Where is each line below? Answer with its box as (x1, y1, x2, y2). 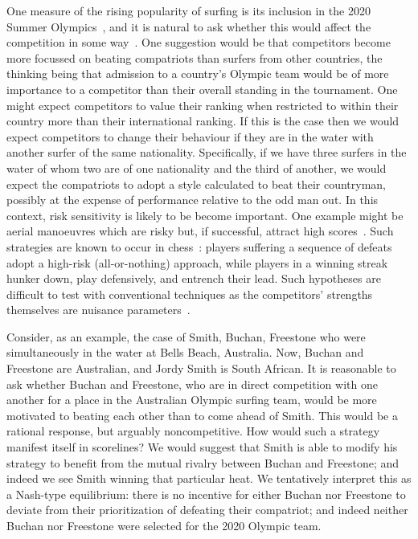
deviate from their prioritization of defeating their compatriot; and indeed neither (6, 501, 408, 518)
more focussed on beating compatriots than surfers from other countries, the (6, 49, 383, 66)
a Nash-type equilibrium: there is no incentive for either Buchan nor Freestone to (6, 485, 406, 502)
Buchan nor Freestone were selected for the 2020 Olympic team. (6, 517, 322, 533)
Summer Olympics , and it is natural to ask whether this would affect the (6, 18, 371, 35)
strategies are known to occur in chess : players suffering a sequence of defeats (6, 238, 392, 255)
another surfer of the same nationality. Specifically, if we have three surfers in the (6, 144, 407, 161)
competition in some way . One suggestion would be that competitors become (6, 34, 391, 51)
